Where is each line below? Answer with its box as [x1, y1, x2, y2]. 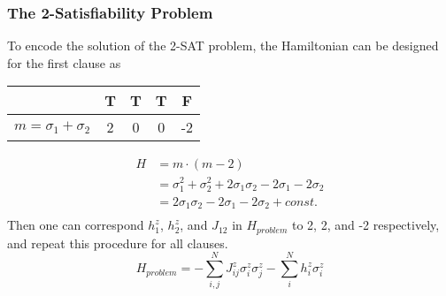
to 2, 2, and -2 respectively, [291, 216, 440, 234]
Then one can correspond [7, 216, 144, 234]
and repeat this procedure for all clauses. [7, 233, 228, 252]
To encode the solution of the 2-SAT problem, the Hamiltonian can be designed [7, 36, 439, 55]
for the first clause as [7, 53, 121, 72]
